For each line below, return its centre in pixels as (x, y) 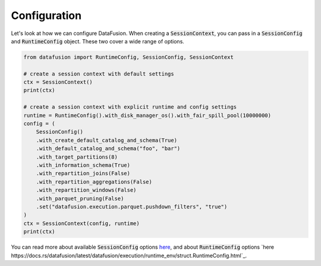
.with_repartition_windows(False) (86, 190)
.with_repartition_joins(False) (83, 173)
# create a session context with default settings (99, 74)
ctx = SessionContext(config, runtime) (81, 223)
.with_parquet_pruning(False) (80, 198)
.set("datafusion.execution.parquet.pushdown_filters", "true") (132, 207)
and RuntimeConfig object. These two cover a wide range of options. (97, 41)
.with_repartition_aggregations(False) (94, 182)
